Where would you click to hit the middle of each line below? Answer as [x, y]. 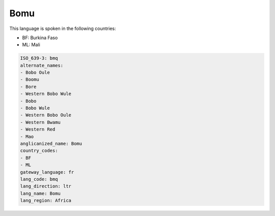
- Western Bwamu [40, 122]
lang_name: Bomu [40, 193]
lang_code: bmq [39, 179]
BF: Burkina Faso [40, 38]
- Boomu [30, 80]
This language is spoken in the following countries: [63, 28]
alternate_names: [42, 65]
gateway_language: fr [47, 172]
